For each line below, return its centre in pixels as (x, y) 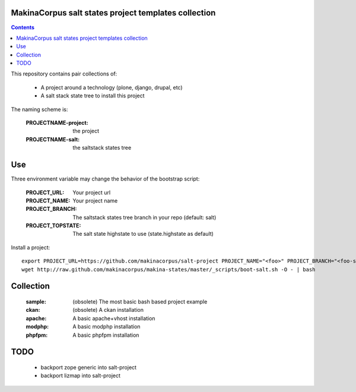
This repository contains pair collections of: (64, 74)
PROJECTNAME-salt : (53, 139)
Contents (23, 27)
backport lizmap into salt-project (81, 376)
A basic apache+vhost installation (114, 318)
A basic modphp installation (107, 327)
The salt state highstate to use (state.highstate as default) (143, 234)
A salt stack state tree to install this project (93, 96)
